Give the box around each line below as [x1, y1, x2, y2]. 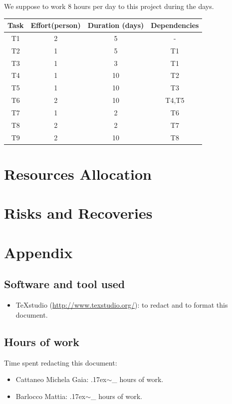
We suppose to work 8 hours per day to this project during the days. [4, 1, 214, 11]
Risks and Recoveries [4, 203, 153, 223]
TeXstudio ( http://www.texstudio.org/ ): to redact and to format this [15, 300, 228, 310]
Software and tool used [4, 276, 125, 292]
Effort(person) [30, 20, 81, 30]
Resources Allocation [4, 163, 152, 184]
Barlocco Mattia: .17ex [15, 391, 86, 401]
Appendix [4, 242, 73, 262]
